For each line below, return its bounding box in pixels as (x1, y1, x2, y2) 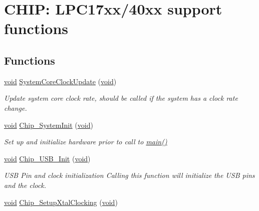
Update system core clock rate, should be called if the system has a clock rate (4, 93, 238, 103)
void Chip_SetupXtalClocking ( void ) (4, 196, 118, 207)
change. (4, 102, 27, 113)
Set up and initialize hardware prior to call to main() (4, 136, 167, 147)
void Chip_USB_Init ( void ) (4, 153, 91, 163)
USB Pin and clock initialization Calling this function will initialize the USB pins (4, 170, 255, 180)
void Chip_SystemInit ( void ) (4, 119, 93, 130)
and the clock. (4, 179, 47, 190)
